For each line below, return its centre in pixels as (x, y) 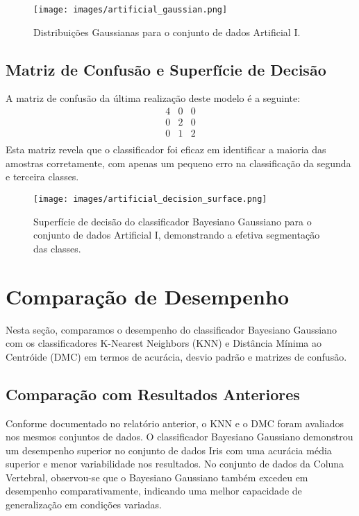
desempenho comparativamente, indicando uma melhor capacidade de (154, 491)
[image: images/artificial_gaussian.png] (131, 10)
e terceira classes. (42, 177)
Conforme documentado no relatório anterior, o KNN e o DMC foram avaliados (175, 423)
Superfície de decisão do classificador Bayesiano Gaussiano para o (173, 221)
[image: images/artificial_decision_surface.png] (150, 199)
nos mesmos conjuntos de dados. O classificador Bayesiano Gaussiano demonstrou (179, 437)
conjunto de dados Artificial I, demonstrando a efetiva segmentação (177, 235)
